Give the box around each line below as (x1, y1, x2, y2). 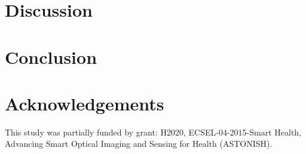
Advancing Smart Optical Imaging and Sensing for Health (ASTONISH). (5, 137, 273, 150)
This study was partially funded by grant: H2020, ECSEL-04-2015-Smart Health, (5, 125, 302, 138)
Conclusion (5, 44, 97, 69)
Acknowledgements (5, 91, 164, 115)
